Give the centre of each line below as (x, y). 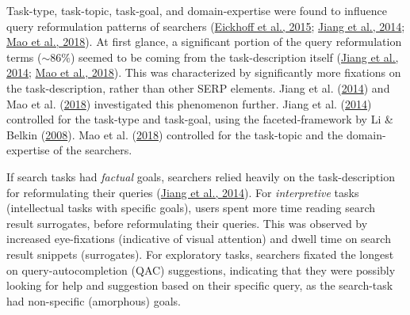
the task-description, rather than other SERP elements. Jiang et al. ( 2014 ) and (198, 87)
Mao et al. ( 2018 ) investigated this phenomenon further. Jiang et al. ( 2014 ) (189, 103)
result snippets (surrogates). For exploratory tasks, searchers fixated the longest (200, 254)
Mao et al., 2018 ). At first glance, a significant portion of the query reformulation (204, 42)
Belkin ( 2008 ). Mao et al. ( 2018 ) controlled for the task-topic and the (175, 134)
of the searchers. (93, 150)
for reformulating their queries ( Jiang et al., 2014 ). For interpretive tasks (183, 192)
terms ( (24, 57)
